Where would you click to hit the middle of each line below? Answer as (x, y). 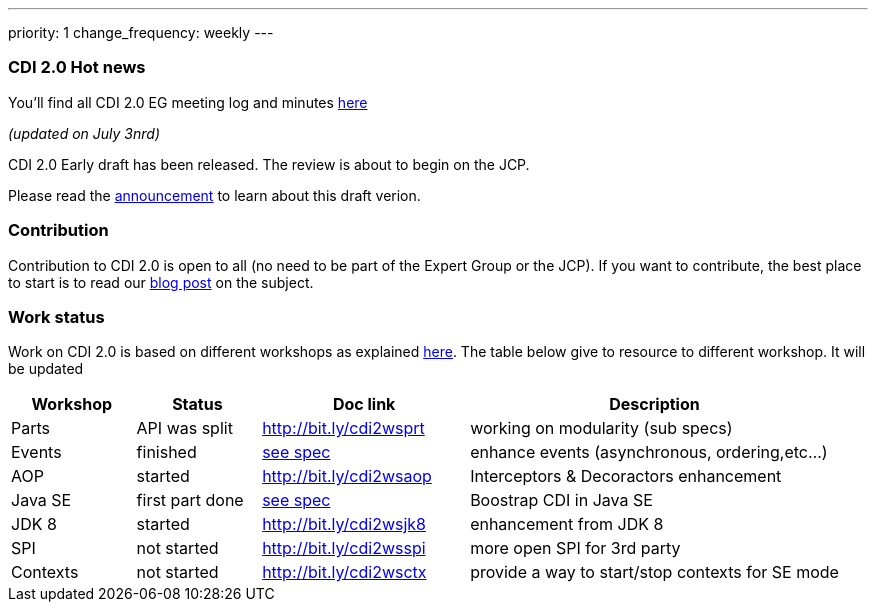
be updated (46, 369)
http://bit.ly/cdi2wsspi (344, 548)
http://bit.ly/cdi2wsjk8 (344, 524)
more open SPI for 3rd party (575, 548)
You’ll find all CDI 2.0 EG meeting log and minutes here (188, 102)
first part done (190, 500)
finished (166, 452)
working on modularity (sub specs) (601, 428)
